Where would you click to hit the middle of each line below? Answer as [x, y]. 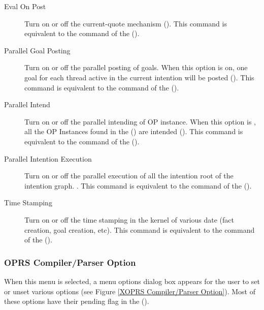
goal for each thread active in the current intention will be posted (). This [139, 77]
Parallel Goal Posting [37, 50]
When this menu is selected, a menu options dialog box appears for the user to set [132, 281]
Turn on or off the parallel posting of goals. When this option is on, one [136, 67]
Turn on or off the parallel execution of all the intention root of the [129, 176]
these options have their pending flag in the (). [77, 301]
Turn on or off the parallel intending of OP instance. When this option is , [140, 121]
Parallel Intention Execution [48, 158]
